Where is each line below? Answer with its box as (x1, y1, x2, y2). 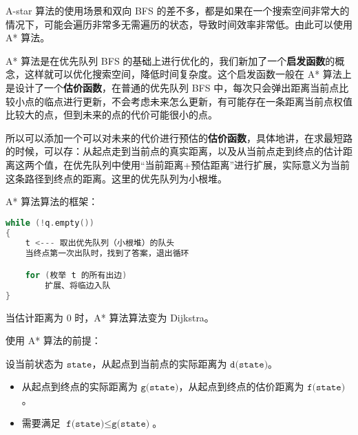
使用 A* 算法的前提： (6, 333, 101, 348)
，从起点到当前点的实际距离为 (92, 356, 227, 370)
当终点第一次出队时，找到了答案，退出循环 (25, 248, 189, 259)
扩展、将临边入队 (45, 280, 111, 290)
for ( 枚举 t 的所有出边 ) (25, 270, 127, 280)
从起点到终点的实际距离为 (21, 379, 138, 394)
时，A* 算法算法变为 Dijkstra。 (74, 310, 214, 324)
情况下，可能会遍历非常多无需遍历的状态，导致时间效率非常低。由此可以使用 (6, 17, 352, 31)
